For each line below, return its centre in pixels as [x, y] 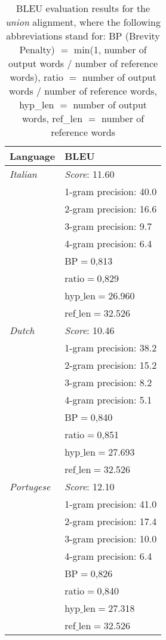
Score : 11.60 [90, 174]
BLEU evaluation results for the [83, 8]
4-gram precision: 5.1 [108, 400]
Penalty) [37, 49]
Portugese [30, 486]
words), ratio [37, 77]
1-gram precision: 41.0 [111, 504]
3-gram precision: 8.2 [108, 382]
